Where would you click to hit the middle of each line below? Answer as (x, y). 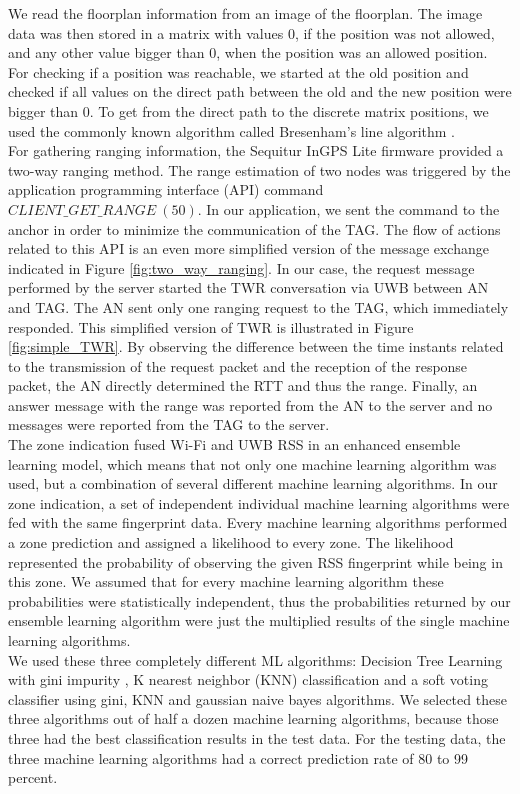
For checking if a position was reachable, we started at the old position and (238, 71)
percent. (33, 777)
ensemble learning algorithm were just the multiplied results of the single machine (259, 620)
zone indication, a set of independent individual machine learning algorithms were (259, 502)
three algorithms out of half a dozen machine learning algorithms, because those (253, 718)
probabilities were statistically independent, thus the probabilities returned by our (259, 600)
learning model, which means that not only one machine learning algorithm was (252, 463)
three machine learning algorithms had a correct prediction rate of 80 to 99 (238, 757)
